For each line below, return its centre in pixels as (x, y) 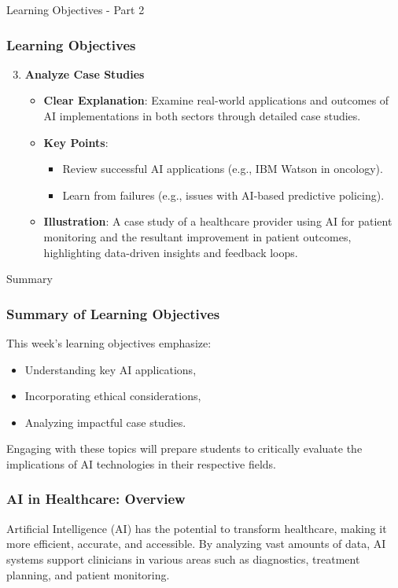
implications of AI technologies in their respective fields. (141, 463)
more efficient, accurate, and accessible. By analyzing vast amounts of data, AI (196, 544)
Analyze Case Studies (85, 73)
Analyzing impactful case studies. (105, 422)
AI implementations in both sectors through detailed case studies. (202, 116)
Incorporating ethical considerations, (113, 396)
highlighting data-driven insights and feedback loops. (171, 252)
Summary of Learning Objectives (113, 313)
